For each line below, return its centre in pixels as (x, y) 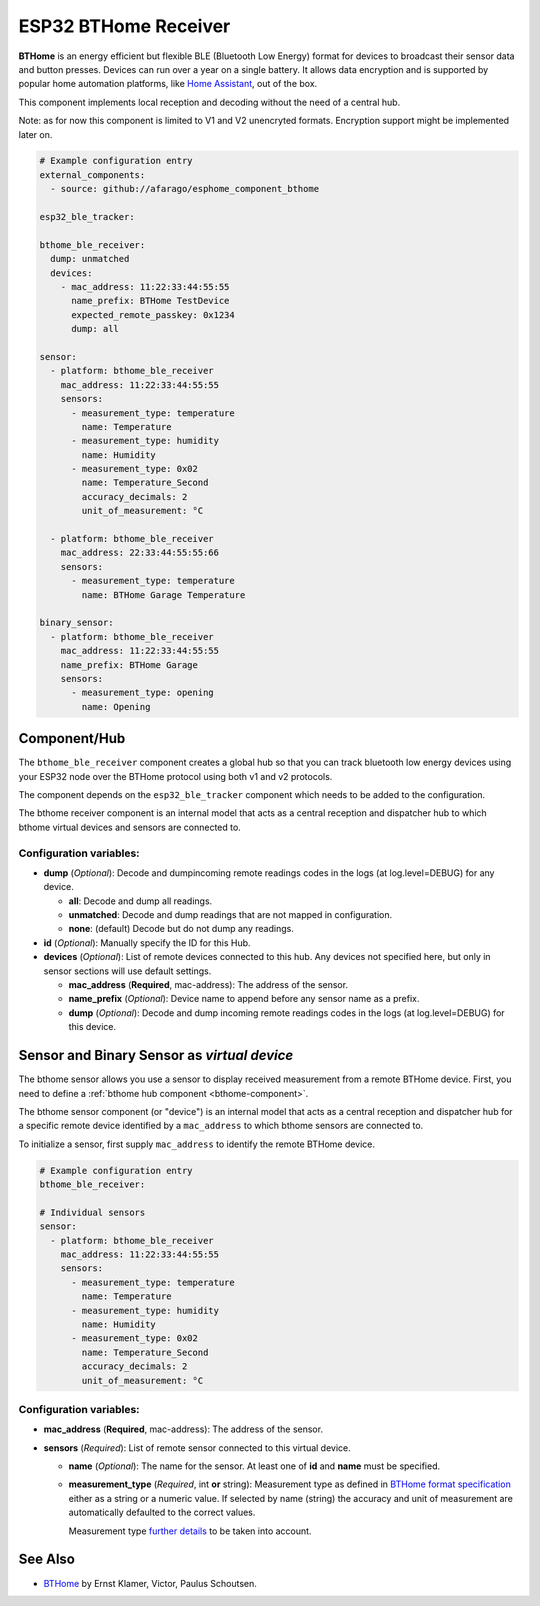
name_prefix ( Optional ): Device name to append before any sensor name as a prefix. (244, 999)
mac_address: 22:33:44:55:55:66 (140, 553)
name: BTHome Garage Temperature (163, 594)
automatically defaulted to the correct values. (162, 1512)
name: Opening (116, 706)
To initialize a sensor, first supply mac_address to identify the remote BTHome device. (196, 1144)
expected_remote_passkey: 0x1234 (153, 314)
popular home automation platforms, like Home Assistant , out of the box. (168, 84)
